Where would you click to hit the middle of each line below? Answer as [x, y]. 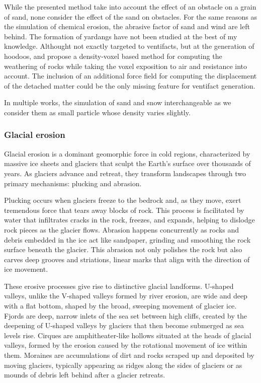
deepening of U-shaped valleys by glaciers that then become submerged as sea [124, 325]
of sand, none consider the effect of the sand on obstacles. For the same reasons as [130, 16]
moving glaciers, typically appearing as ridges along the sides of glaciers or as [123, 365]
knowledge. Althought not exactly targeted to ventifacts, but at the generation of [129, 46]
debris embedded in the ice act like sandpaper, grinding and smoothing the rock [127, 239]
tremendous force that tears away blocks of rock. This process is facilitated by [124, 210]
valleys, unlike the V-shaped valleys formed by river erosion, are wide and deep [126, 296]
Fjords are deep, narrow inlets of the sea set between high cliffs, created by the [125, 315]
